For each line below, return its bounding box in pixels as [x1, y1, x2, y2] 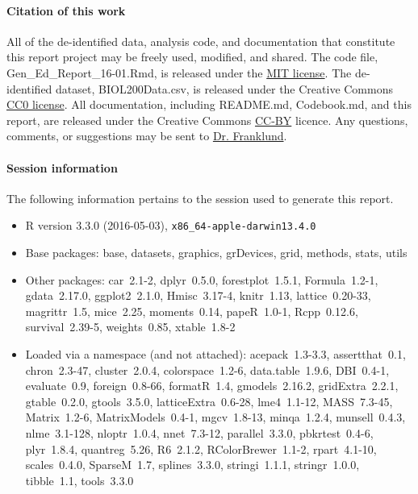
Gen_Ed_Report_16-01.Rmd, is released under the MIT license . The [6, 64, 352, 81]
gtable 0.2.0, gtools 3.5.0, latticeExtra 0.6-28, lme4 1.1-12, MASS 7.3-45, [25, 392, 393, 409]
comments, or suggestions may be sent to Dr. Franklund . [6, 127, 287, 144]
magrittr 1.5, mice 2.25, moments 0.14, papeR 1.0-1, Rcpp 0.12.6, [25, 302, 358, 319]
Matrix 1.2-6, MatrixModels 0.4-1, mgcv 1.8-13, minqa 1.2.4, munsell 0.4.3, [25, 409, 406, 426]
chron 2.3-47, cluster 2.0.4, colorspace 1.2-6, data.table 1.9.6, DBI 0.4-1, [25, 361, 390, 378]
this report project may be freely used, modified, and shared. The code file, [6, 48, 378, 65]
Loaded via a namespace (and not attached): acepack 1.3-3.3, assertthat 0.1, [25, 345, 406, 362]
